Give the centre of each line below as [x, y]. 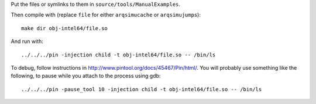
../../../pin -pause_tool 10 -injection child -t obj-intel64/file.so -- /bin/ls [142, 89]
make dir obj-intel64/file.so [65, 28]
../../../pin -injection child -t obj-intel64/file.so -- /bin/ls [118, 55]
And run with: [27, 41]
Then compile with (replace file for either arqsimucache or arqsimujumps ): [106, 15]
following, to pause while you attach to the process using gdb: [86, 76]
